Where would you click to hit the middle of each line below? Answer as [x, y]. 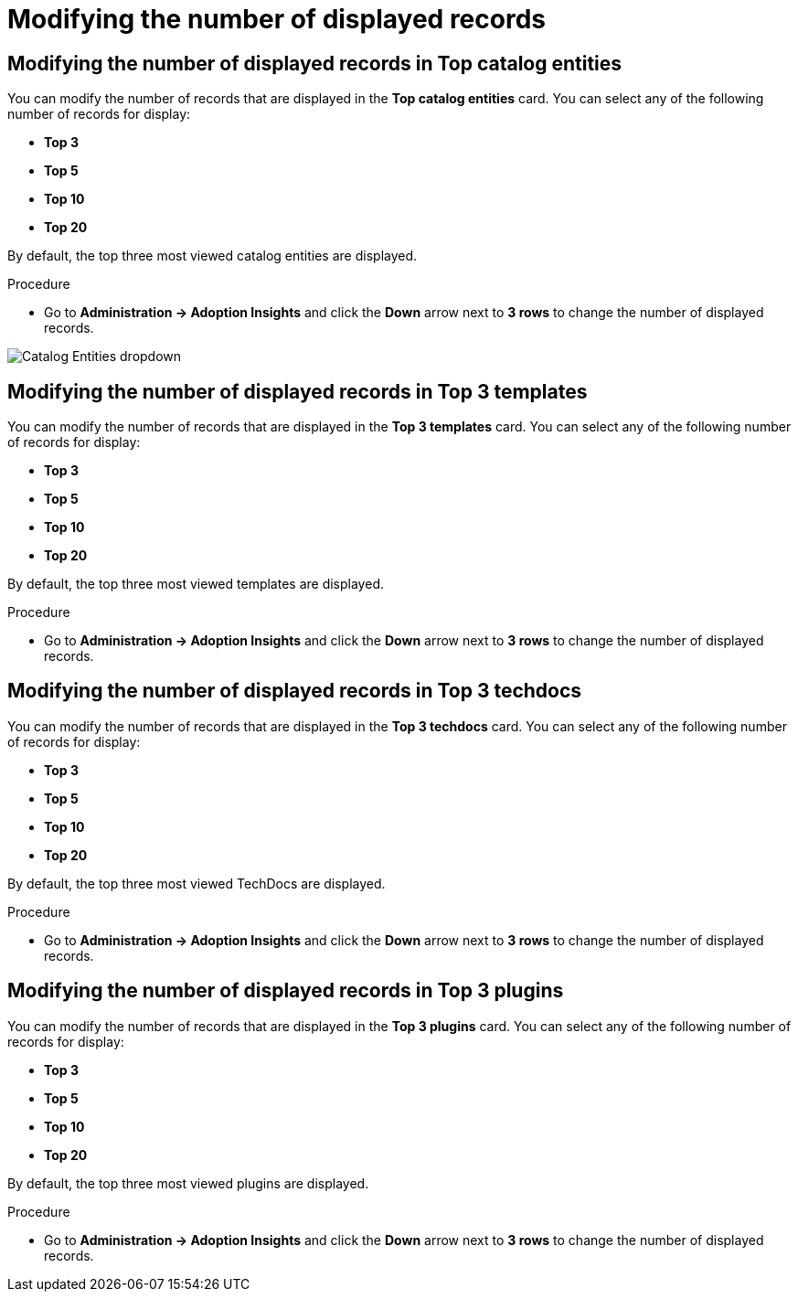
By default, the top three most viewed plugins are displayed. [188, 1183]
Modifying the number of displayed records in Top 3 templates [298, 391]
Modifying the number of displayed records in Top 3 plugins [286, 991]
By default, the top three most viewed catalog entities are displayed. [213, 256]
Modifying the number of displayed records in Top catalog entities [315, 63]
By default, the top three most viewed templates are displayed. [196, 584]
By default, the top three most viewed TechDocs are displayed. [197, 883]
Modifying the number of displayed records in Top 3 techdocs [295, 691]
